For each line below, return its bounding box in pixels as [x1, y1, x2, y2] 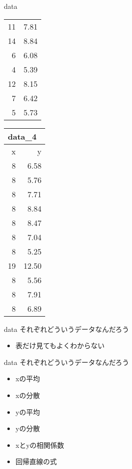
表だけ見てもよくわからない [15, 340, 105, 351]
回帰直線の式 [15, 456, 57, 467]
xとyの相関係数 [15, 439, 64, 450]
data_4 [8, 130, 37, 142]
